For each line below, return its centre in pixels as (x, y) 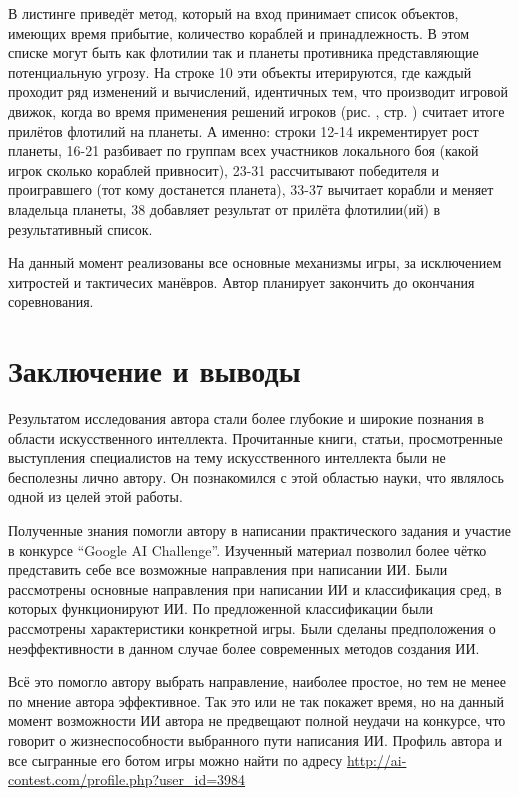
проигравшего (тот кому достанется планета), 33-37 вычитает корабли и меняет (251, 189)
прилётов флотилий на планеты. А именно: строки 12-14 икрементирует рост (243, 130)
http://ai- (376, 759)
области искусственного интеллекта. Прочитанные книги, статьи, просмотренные (255, 437)
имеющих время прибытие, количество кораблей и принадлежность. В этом (239, 32)
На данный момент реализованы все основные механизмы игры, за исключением (255, 262)
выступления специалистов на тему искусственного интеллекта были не (227, 457)
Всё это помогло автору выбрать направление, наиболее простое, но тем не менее (257, 681)
